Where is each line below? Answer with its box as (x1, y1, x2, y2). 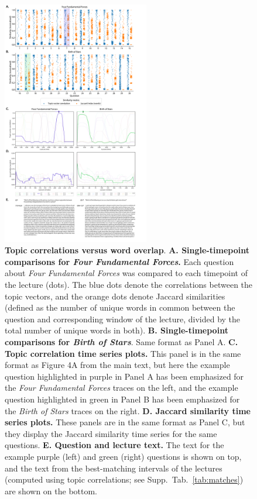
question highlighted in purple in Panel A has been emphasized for (5, 370, 244, 382)
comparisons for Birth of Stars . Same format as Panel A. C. (5, 336, 238, 348)
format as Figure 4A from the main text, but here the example (5, 359, 230, 371)
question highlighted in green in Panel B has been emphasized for (5, 393, 240, 405)
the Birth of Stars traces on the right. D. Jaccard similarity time (5, 404, 251, 417)
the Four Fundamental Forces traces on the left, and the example (5, 381, 238, 394)
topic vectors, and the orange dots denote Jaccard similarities (5, 290, 225, 302)
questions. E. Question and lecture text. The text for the (5, 439, 224, 451)
